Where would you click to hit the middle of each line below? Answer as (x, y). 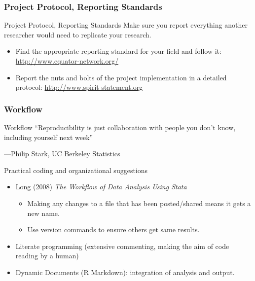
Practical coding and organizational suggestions (76, 170)
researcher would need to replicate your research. (78, 34)
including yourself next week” (49, 137)
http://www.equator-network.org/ (67, 61)
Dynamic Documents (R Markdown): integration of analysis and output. (125, 272)
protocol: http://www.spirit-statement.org (79, 87)
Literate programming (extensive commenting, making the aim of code (122, 246)
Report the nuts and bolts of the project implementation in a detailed (121, 77)
